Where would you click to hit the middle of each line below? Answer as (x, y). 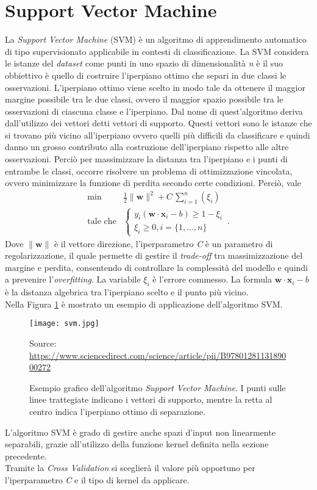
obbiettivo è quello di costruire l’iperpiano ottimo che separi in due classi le (146, 75)
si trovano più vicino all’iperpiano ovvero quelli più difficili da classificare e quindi (158, 135)
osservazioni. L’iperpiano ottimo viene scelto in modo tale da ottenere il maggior (155, 87)
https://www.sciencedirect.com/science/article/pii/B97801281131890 (158, 355)
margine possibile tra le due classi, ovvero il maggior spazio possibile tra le (144, 99)
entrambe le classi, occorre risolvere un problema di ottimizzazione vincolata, (149, 171)
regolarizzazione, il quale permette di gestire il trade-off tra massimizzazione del (154, 255)
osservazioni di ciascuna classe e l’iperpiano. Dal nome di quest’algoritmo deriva (154, 111)
